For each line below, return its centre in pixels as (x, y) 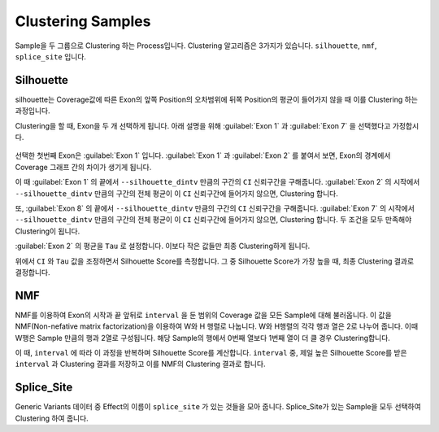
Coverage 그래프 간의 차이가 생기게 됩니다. (83, 167)
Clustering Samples (83, 21)
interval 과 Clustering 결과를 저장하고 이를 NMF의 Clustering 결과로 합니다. (140, 364)
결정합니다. (33, 272)
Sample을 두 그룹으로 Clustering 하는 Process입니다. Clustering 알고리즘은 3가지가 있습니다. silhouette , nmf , (196, 46)
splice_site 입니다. (51, 56)
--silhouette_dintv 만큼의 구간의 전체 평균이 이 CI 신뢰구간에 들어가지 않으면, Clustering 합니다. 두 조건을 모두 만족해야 (213, 220)
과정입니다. (33, 111)
